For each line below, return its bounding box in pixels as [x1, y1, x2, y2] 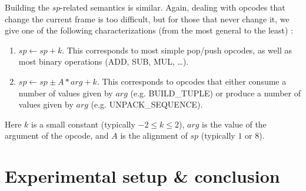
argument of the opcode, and [5, 129, 109, 142]
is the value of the [202, 118, 267, 130]
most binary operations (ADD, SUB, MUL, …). [18, 55, 189, 68]
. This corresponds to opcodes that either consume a [97, 75, 287, 87]
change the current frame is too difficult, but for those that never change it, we [5, 12, 290, 25]
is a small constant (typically [31, 118, 135, 130]
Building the [5, 1, 50, 13]
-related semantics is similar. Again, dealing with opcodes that [60, 1, 285, 13]
